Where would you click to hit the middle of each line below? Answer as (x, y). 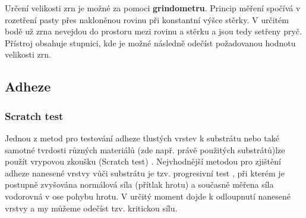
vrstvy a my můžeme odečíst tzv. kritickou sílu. (91, 208)
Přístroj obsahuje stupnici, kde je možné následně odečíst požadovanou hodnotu (150, 42)
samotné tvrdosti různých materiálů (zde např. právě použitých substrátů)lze (145, 149)
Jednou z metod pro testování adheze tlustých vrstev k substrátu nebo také (142, 138)
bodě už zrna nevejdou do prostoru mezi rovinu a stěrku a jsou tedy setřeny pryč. (153, 31)
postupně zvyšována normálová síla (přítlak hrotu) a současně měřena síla (139, 184)
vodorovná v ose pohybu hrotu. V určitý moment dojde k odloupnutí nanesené (148, 196)
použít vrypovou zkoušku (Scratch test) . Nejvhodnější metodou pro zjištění (143, 161)
